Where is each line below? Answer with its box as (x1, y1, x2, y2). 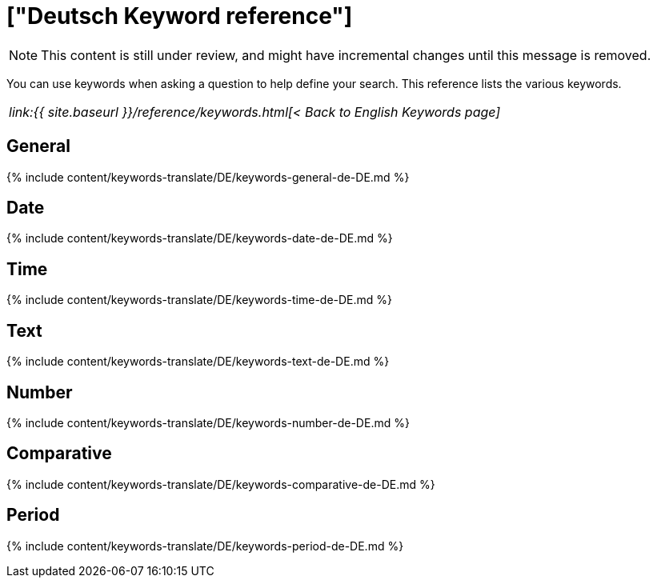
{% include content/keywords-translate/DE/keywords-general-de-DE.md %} (6, 170, 410, 184)
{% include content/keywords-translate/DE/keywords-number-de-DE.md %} (6, 415, 410, 430)
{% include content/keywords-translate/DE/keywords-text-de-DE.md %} (6, 354, 390, 369)
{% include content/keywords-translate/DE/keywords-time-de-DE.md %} (6, 293, 393, 307)
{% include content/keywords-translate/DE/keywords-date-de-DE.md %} (6, 231, 393, 246)
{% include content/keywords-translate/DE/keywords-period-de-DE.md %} (6, 538, 404, 553)
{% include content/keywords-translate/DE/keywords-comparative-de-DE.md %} (6, 477, 435, 491)
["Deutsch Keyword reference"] (6, 2, 353, 30)
